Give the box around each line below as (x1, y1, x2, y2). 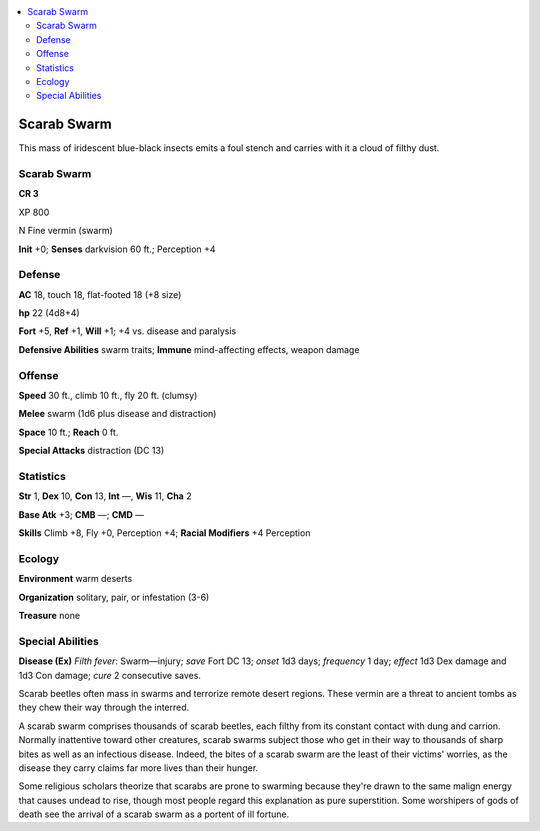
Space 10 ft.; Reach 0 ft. (18, 426, 119, 438)
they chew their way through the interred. (18, 701, 190, 714)
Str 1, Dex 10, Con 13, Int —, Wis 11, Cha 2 (18, 490, 192, 502)
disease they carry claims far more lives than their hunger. (18, 761, 259, 774)
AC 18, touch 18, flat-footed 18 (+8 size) (18, 288, 182, 300)
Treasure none (18, 610, 80, 622)
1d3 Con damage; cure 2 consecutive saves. (18, 669, 202, 681)
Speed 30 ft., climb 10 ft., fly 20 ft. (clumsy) (18, 390, 198, 402)
